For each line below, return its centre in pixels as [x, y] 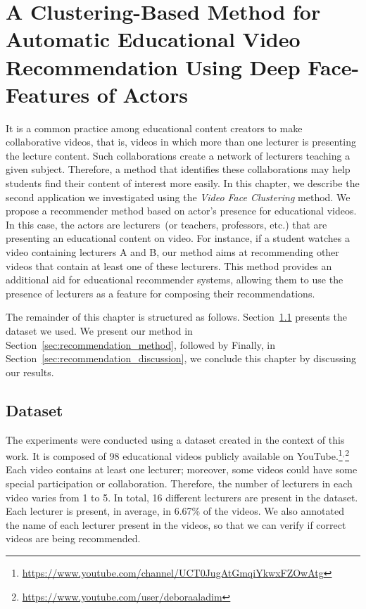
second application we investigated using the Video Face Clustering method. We [178, 197]
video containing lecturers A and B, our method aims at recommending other [172, 252]
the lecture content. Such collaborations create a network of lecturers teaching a [178, 155]
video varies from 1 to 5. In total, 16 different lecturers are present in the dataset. [182, 497]
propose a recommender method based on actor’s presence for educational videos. [181, 211]
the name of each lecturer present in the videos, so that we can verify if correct [176, 524]
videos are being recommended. [73, 538]
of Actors [142, 94]
